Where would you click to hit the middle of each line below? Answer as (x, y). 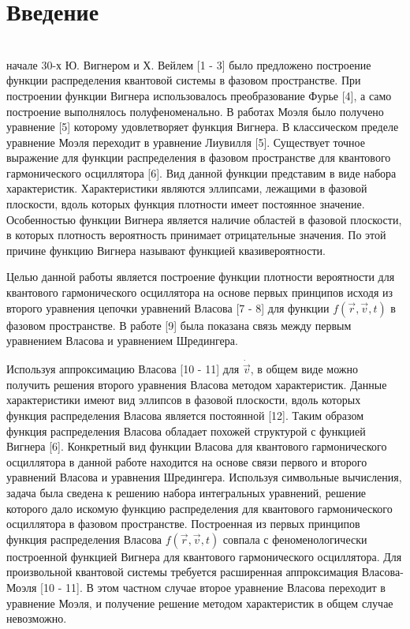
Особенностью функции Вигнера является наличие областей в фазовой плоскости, (204, 219)
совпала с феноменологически (295, 539)
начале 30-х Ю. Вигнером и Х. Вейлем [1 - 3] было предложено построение (189, 64)
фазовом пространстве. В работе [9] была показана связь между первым (179, 325)
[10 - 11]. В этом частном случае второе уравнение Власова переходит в (213, 587)
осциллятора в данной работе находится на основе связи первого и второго (187, 461)
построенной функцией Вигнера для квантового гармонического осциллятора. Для (204, 556)
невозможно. (37, 618)
